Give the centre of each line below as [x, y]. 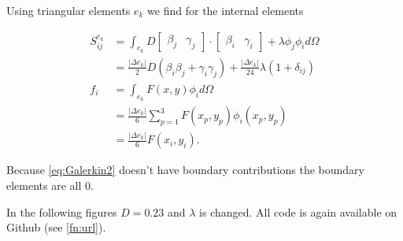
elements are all [44, 185]
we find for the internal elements [226, 10]
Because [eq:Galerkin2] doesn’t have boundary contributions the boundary [185, 170]
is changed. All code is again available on [298, 211]
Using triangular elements [68, 10]
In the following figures [62, 211]
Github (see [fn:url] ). [56, 227]
